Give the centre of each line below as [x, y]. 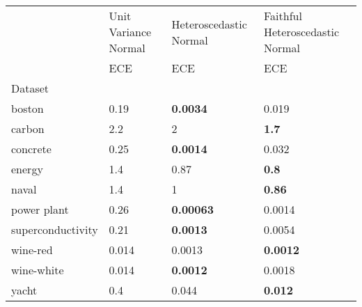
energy [27, 169]
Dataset [30, 88]
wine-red [32, 250]
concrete [31, 149]
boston [27, 108]
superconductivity [55, 229]
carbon [28, 128]
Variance [130, 32]
